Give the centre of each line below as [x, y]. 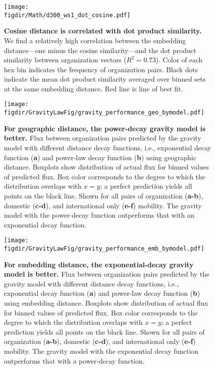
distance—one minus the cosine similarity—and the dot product [100, 50]
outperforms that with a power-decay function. [74, 360]
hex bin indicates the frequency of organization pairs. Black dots [101, 69]
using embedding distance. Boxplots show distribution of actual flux [106, 303]
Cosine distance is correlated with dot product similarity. [103, 31]
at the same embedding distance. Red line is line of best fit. [94, 88]
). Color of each [179, 60]
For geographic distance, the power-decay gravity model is [105, 128]
